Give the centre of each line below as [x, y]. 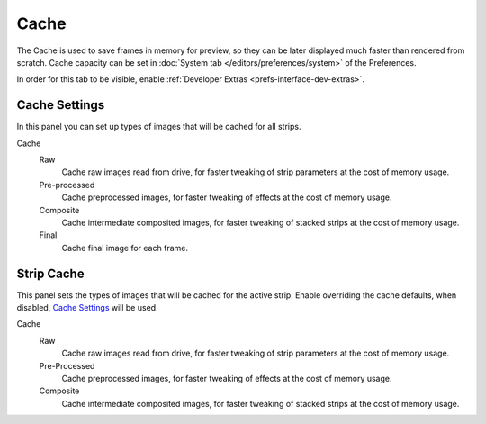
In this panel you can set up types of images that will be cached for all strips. [159, 127]
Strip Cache [50, 273]
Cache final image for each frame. [125, 248]
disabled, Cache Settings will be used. [87, 308]
